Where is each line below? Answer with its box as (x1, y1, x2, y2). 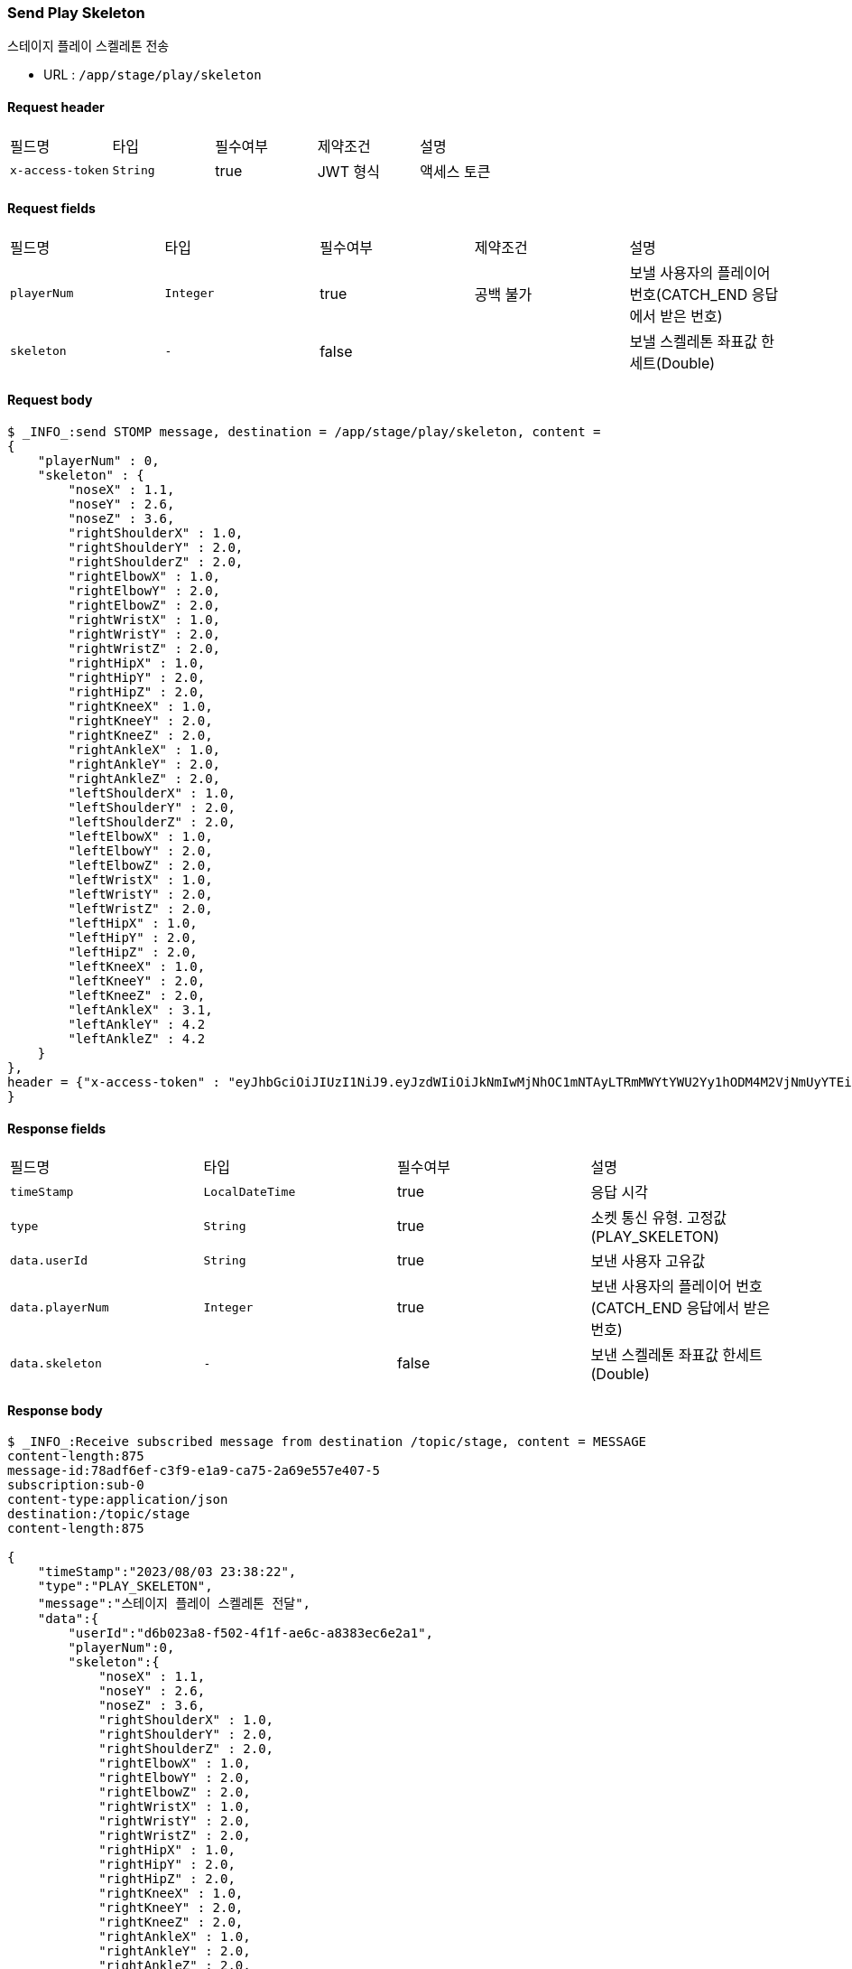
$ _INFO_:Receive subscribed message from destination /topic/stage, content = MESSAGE (7, 1434, 647, 1450)
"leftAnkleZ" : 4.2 (68, 1031, 206, 1047)
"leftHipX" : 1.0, (68, 916, 198, 931)
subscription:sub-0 (7, 1478, 144, 1493)
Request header (7, 98, 105, 115)
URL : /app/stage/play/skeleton (43, 67, 262, 83)
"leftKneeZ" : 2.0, (68, 988, 206, 1003)
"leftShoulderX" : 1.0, (68, 786, 236, 801)
